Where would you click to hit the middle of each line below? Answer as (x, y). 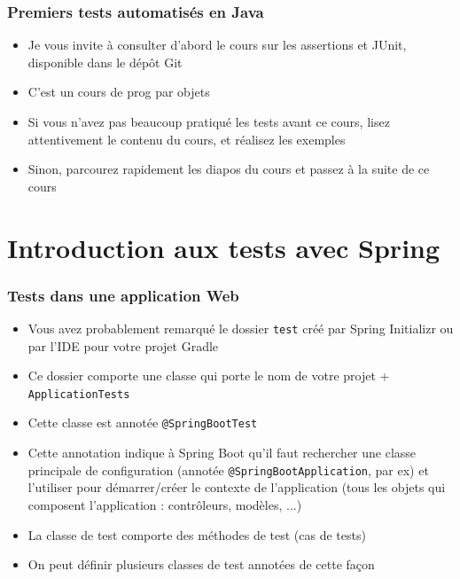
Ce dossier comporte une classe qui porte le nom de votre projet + (209, 376)
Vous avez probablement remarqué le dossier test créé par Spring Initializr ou (241, 328)
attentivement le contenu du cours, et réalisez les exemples (187, 139)
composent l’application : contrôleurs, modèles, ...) (165, 504)
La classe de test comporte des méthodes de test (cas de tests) (197, 534)
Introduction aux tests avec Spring (224, 247)
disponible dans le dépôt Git (105, 62)
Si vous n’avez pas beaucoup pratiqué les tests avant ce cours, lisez (209, 121)
